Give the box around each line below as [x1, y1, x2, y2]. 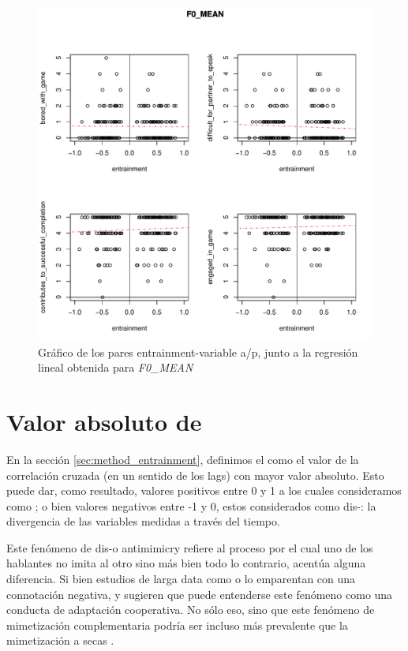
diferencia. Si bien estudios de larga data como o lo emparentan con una [6, 571, 356, 587]
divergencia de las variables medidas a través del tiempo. [6, 513, 280, 529]
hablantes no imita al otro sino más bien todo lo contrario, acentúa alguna [6, 555, 366, 571]
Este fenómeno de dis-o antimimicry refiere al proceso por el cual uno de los [6, 539, 373, 556]
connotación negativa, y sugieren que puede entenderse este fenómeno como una [6, 586, 393, 602]
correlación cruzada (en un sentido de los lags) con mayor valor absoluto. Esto [6, 466, 384, 483]
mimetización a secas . [6, 632, 114, 649]
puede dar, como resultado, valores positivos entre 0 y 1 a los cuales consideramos [6, 482, 402, 499]
